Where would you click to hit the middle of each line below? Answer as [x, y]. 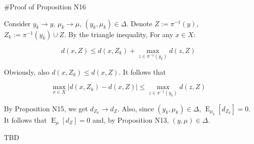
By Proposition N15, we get [46, 108]
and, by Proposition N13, [131, 120]
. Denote [139, 23]
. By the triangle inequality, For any [119, 34]
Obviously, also [27, 72]
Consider [17, 23]
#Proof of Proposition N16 [45, 6]
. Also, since [136, 108]
